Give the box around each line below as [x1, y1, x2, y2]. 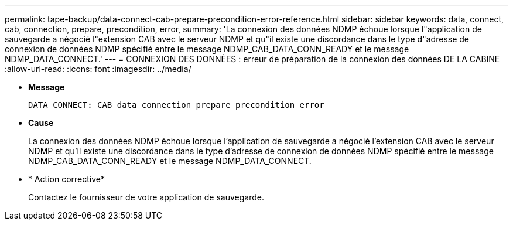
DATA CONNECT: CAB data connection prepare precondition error [28, 100, 324, 110]
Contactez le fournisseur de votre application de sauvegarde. [28, 192, 264, 202]
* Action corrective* [28, 174, 105, 184]
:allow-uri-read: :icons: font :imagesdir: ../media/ [5, 64, 191, 74]
